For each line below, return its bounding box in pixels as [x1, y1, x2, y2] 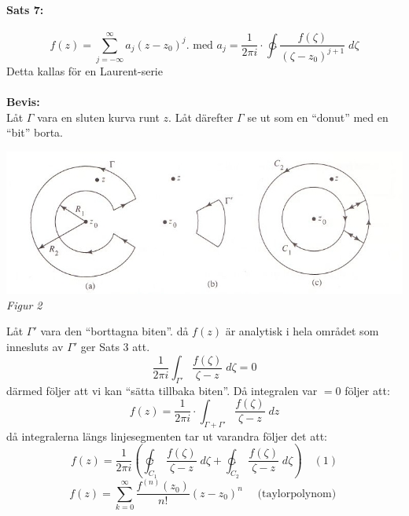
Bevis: [6, 93, 40, 110]
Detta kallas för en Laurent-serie [6, 62, 163, 79]
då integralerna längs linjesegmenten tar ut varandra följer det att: [6, 427, 327, 444]
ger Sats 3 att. [80, 338, 150, 354]
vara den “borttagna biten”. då [40, 323, 189, 339]
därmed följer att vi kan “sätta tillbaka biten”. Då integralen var [6, 382, 318, 398]
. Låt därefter [168, 108, 234, 125]
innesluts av [6, 338, 64, 354]
